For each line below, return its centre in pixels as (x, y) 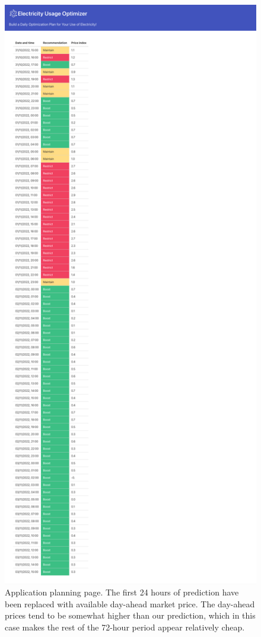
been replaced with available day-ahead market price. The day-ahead (130, 603)
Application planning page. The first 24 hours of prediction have (122, 592)
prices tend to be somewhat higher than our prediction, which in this (130, 615)
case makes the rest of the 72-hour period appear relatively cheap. (125, 627)
